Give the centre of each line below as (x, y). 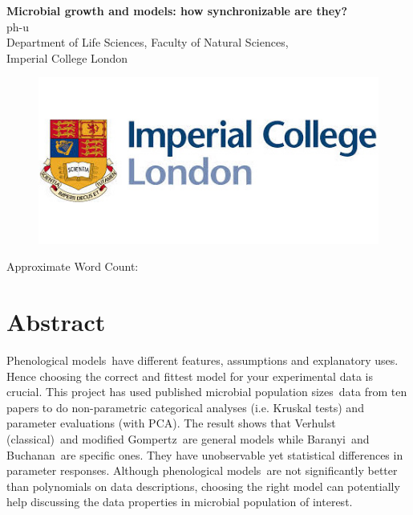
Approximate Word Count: (73, 266)
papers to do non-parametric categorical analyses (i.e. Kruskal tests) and (185, 407)
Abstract (56, 322)
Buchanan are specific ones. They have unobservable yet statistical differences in (205, 454)
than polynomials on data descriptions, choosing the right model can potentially (203, 486)
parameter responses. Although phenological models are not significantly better (202, 470)
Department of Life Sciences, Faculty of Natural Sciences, (148, 42)
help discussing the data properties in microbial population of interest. (180, 502)
